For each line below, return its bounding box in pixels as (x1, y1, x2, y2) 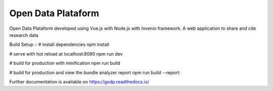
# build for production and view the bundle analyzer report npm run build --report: (9, 69, 180, 75)
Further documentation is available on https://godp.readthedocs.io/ (9, 78, 150, 84)
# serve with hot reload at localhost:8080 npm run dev (9, 51, 123, 57)
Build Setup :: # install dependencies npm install (9, 41, 110, 48)
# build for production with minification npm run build (9, 60, 120, 66)
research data (9, 32, 38, 38)
